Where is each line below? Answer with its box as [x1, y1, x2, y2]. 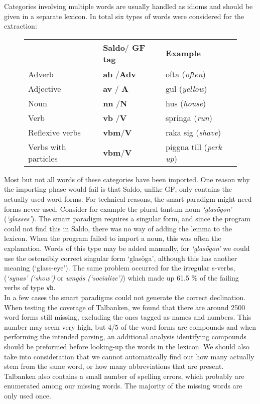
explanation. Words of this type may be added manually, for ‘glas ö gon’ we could [4, 242, 250, 253]
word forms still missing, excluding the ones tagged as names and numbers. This [4, 312, 251, 322]
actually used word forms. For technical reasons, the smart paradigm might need [4, 193, 252, 204]
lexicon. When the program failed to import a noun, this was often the [4, 233, 221, 243]
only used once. [4, 390, 51, 400]
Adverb [28, 68, 54, 80]
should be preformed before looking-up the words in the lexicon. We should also [4, 341, 249, 351]
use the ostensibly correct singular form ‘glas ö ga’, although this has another [4, 252, 237, 263]
